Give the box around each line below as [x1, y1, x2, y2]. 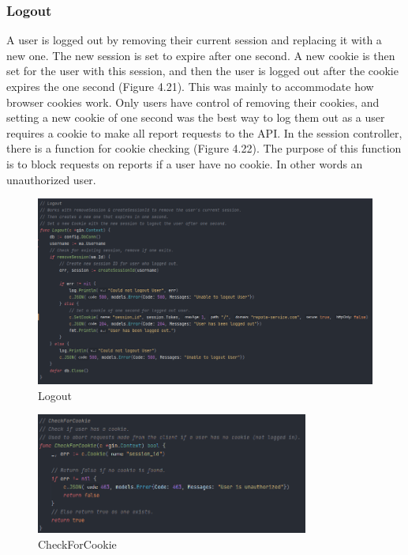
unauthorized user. [6, 171, 96, 187]
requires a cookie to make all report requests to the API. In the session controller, [6, 124, 402, 141]
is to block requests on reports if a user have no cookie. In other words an [6, 155, 363, 172]
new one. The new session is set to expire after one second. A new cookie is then [6, 47, 395, 63]
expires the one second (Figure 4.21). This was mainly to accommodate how [6, 78, 374, 94]
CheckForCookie [38, 535, 117, 552]
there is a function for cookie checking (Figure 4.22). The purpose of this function [6, 140, 402, 157]
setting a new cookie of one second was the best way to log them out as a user [6, 109, 385, 126]
